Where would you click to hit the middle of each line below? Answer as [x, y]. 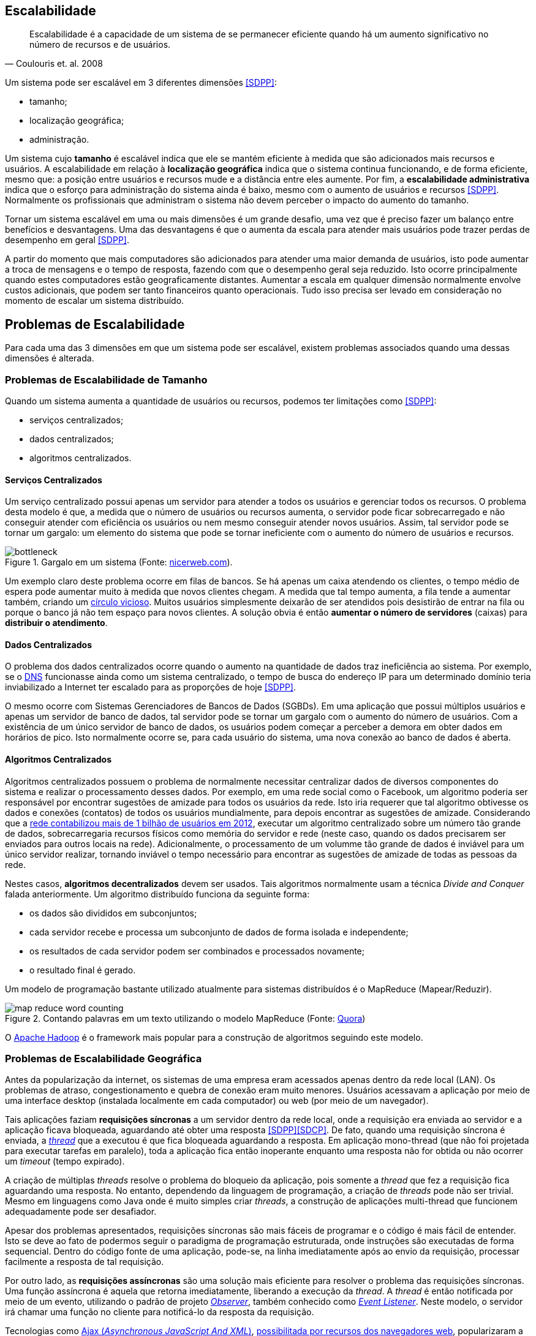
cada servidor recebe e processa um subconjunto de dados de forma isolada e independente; [219, 932]
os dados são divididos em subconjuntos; [113, 913]
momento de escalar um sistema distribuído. [95, 301]
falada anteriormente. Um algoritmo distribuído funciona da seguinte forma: [157, 894]
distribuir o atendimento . [56, 623]
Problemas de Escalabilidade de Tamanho [106, 379]
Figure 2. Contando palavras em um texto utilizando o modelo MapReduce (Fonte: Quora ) [185, 1018]
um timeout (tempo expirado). [65, 1161]
